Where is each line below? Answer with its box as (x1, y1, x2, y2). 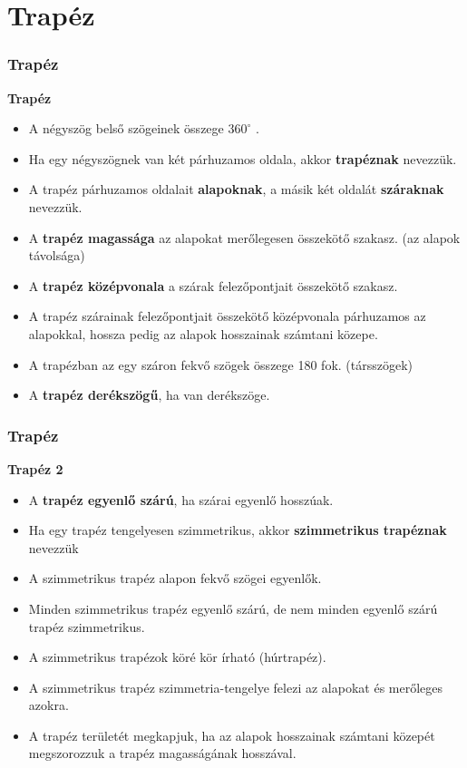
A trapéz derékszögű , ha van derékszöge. (28, 385, 270, 404)
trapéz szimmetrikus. (28, 617, 145, 636)
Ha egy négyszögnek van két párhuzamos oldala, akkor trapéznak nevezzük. (28, 149, 457, 168)
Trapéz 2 (7, 459, 63, 478)
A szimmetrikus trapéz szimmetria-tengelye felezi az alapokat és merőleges (28, 677, 443, 696)
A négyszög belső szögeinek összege (28, 119, 224, 138)
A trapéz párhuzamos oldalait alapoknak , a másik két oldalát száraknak (28, 180, 444, 199)
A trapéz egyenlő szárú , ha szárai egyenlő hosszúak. (28, 490, 334, 509)
